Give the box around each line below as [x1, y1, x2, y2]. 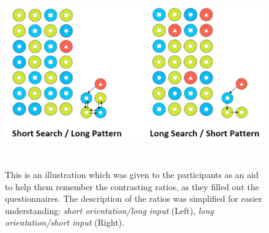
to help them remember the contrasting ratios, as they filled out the [5, 180, 259, 193]
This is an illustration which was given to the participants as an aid [5, 168, 259, 180]
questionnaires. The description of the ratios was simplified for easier [5, 192, 262, 205]
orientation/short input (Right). [5, 216, 125, 229]
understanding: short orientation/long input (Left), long [5, 204, 214, 216]
